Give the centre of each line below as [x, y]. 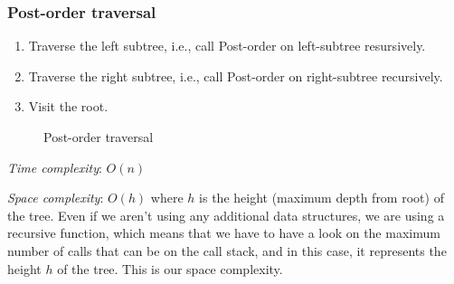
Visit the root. [68, 106]
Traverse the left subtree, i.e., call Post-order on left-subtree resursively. [227, 46]
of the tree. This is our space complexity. [170, 268]
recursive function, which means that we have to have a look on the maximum [224, 233]
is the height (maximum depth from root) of [322, 198]
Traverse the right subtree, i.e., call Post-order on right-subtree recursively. [236, 76]
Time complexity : [55, 167]
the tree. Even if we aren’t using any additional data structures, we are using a [226, 215]
